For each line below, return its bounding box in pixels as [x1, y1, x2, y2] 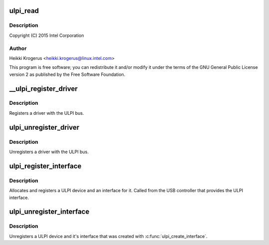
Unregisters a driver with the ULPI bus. [9, 149, 89, 155]
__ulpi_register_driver [9, 84, 78, 93]
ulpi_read [9, 6, 39, 15]
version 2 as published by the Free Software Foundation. [9, 71, 126, 77]
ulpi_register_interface [9, 162, 82, 170]
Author [9, 45, 27, 52]
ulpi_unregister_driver [9, 123, 80, 132]
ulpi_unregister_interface [9, 208, 90, 216]
